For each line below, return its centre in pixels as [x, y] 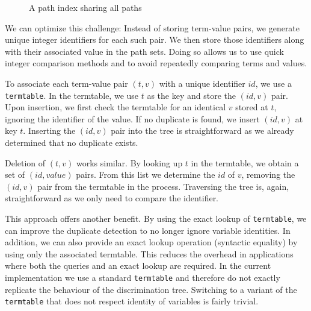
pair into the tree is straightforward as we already [202, 130]
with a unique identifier [202, 83]
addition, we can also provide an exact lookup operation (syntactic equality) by [151, 242]
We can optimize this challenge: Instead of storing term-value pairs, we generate [152, 27]
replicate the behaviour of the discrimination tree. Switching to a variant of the [151, 289]
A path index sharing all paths [85, 7]
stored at [252, 107]
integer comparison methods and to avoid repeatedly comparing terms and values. [156, 63]
